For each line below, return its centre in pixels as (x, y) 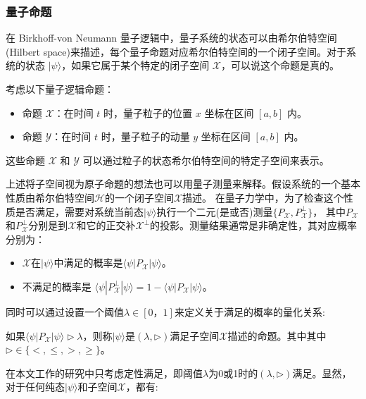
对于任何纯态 (35, 387)
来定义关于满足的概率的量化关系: (250, 311)
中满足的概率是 (88, 263)
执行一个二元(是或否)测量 (215, 211)
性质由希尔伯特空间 (50, 197)
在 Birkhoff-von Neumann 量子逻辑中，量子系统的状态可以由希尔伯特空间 (171, 38)
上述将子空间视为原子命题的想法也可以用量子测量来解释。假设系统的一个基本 (183, 184)
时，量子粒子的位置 (148, 112)
